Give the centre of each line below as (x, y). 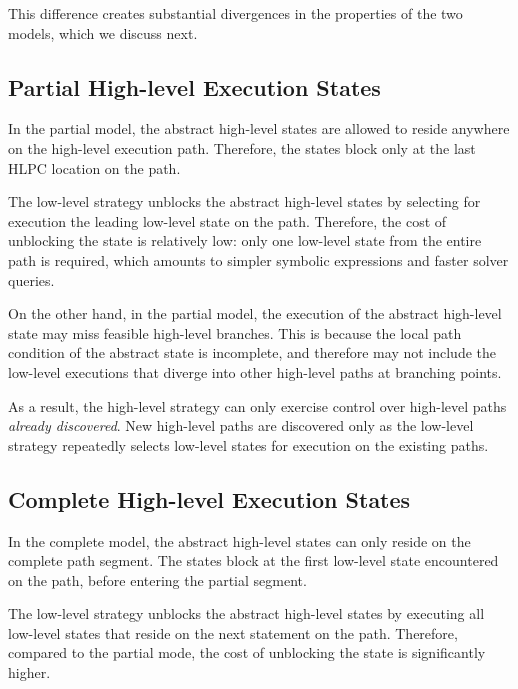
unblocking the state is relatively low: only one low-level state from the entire (245, 240)
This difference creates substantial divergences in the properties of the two (235, 13)
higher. (29, 672)
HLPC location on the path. (94, 167)
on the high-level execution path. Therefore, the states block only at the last (242, 147)
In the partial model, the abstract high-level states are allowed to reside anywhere (259, 128)
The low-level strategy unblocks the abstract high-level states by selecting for (244, 201)
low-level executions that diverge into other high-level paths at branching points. (255, 371)
